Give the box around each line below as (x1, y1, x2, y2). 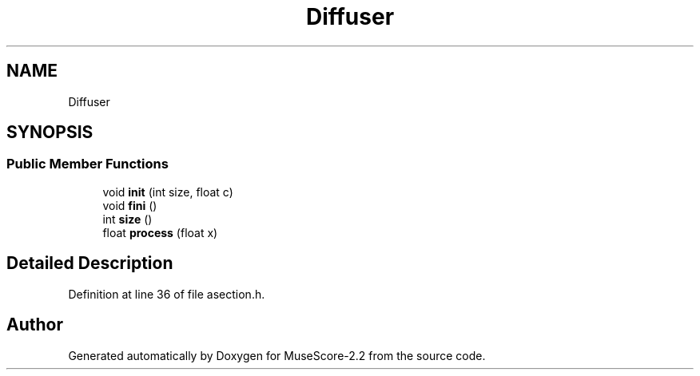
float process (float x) (102, 225, 218, 239)
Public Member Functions (6, 156, 169, 172)
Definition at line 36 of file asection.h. (68, 287, 265, 301)
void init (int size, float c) (102, 184, 233, 199)
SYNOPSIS (6, 122, 93, 143)
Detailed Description (6, 253, 173, 274)
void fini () (102, 198, 157, 212)
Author (6, 315, 63, 335)
